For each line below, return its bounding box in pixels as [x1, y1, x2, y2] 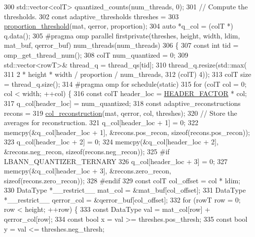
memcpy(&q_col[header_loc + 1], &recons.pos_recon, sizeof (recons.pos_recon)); [4, 127, 250, 137]
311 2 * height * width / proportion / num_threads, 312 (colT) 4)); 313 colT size [4, 69, 252, 79]
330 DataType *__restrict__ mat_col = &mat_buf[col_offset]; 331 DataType [4, 185, 246, 195]
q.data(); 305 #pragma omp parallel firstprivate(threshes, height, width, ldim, [4, 30, 240, 40]
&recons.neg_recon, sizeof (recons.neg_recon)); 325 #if [4, 146, 170, 156]
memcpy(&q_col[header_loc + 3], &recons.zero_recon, [4, 166, 171, 176]
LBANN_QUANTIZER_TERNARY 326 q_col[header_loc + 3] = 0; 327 [4, 156, 228, 166]
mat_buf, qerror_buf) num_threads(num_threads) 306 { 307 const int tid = [4, 40, 239, 50]
